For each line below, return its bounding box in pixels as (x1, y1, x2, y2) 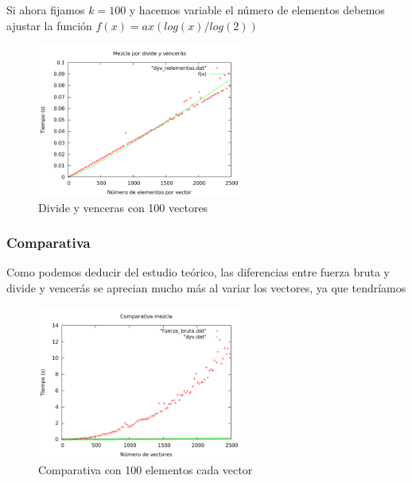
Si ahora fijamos (6, 2, 85, 17)
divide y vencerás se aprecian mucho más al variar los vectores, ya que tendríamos (6, 279, 406, 296)
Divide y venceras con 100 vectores (38, 199, 208, 215)
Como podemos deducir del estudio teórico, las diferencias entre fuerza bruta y (6, 264, 390, 280)
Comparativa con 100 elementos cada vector (38, 461, 253, 477)
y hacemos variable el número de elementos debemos (129, 2, 385, 17)
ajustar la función (6, 17, 92, 33)
